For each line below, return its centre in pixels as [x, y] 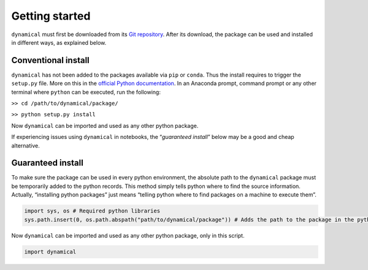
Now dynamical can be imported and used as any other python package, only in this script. [128, 235]
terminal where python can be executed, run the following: [86, 92]
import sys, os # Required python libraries [92, 211]
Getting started [51, 16]
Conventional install [51, 60]
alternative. [25, 145]
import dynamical [50, 252]
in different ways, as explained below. [59, 42]
